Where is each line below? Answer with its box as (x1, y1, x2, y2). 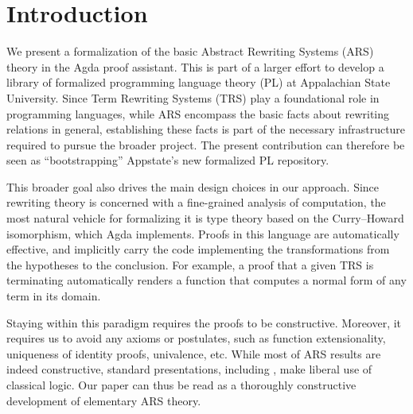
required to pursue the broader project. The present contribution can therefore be (6, 136, 405, 153)
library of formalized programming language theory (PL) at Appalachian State (6, 74, 391, 91)
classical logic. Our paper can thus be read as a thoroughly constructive (6, 377, 357, 393)
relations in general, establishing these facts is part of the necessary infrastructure (6, 121, 406, 137)
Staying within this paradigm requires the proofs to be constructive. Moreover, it (6, 314, 402, 331)
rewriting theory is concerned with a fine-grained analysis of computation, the (6, 194, 386, 211)
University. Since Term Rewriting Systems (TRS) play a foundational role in (6, 89, 380, 106)
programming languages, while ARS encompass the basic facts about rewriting (6, 105, 390, 122)
